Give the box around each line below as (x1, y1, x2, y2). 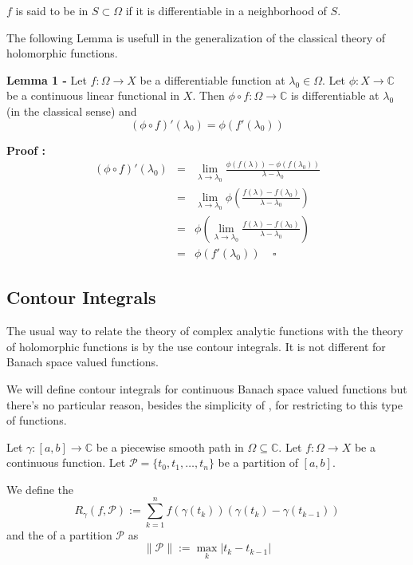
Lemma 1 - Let (6, 71, 87, 88)
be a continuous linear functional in (6, 87, 180, 104)
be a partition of (218, 454, 298, 471)
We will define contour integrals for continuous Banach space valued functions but (6, 380, 407, 397)
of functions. (6, 412, 67, 429)
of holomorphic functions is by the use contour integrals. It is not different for (6, 338, 386, 354)
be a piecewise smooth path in (96, 438, 244, 455)
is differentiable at (290, 87, 380, 104)
